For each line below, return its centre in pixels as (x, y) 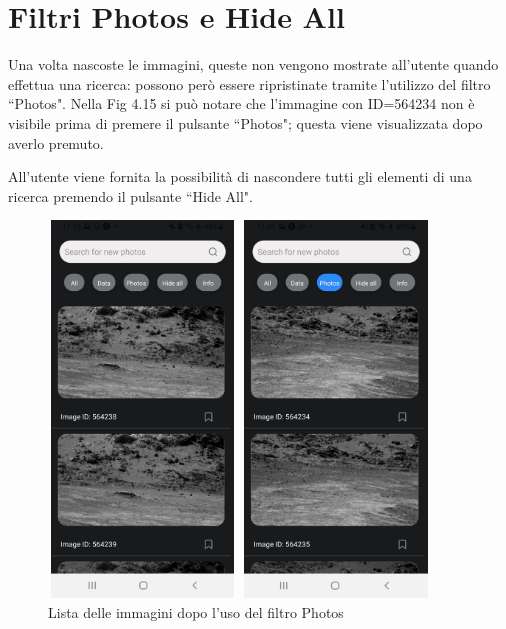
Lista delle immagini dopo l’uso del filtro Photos (196, 611)
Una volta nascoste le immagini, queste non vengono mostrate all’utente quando (253, 64)
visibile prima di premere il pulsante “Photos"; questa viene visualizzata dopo (245, 122)
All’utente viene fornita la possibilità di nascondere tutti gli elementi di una (240, 176)
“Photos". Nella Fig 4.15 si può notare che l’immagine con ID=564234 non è (241, 103)
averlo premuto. (56, 142)
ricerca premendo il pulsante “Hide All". (130, 195)
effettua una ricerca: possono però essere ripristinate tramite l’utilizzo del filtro (249, 83)
